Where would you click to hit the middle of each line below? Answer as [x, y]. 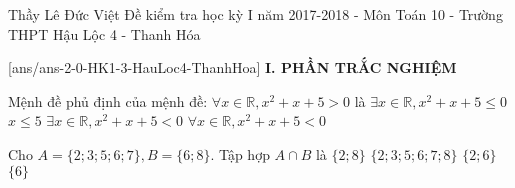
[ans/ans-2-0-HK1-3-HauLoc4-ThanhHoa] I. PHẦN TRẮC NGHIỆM [232, 67]
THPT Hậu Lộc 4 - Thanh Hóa [104, 33]
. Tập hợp [240, 153]
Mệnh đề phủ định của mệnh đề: [108, 100]
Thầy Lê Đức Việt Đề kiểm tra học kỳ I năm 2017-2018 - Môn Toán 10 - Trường [255, 14]
